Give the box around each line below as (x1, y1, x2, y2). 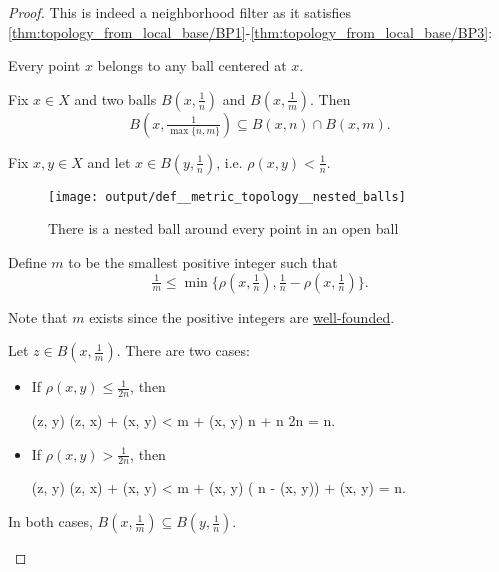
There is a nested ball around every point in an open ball (48, 218, 399, 239)
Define (8, 252, 47, 273)
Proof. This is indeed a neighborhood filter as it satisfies (8, 2, 352, 22)
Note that (8, 306, 68, 327)
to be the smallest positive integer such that (68, 252, 338, 273)
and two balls (74, 88, 157, 109)
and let (87, 151, 131, 172)
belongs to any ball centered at (97, 55, 287, 76)
